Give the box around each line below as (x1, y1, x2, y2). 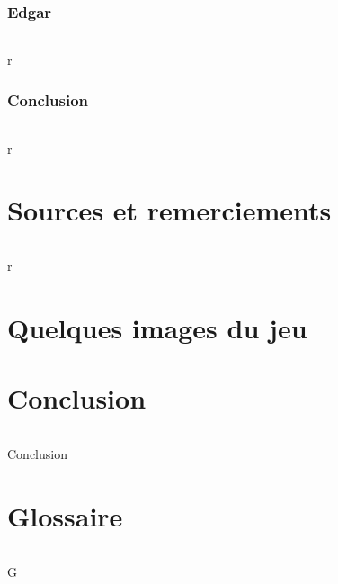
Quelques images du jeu (7, 309, 307, 346)
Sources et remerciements (7, 192, 332, 229)
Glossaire (7, 497, 123, 534)
